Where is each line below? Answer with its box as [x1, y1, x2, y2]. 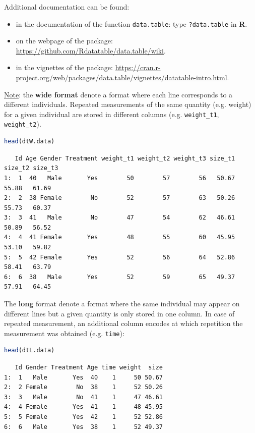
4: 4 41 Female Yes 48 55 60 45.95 [4, 234, 235, 241]
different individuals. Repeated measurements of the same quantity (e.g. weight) [4, 99, 251, 110]
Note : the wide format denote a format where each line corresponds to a [4, 89, 233, 99]
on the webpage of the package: [16, 35, 113, 46]
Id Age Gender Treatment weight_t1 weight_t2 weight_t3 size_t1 [15, 154, 235, 162]
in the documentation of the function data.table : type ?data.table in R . [16, 18, 247, 29]
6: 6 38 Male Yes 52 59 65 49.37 [4, 273, 235, 281]
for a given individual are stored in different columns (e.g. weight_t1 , [4, 109, 219, 119]
